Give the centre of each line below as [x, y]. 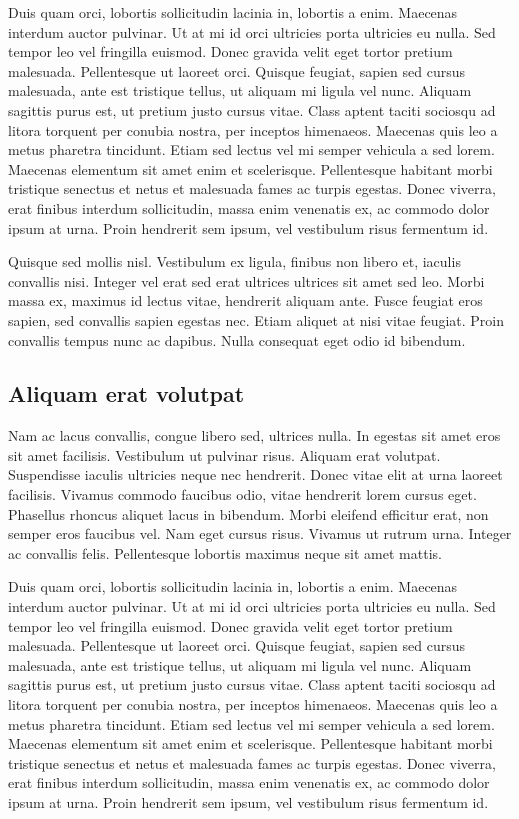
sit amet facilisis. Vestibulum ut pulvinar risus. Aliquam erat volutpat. [224, 454]
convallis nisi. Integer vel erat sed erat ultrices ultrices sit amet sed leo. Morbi [246, 280]
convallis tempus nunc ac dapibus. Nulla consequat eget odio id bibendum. [237, 339]
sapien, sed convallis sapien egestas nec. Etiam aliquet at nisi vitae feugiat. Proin [256, 319]
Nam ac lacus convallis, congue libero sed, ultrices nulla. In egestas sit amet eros [254, 435]
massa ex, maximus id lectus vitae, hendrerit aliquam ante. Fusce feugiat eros [245, 300]
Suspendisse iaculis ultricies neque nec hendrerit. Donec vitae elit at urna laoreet [255, 474]
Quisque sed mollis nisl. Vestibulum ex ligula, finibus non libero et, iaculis [234, 261]
